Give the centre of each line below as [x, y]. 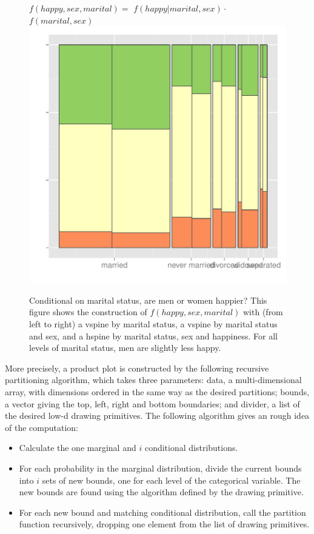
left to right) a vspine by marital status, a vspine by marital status [153, 323]
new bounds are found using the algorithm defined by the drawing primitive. [161, 492]
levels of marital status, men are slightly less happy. [125, 348]
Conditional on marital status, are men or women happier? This [148, 300]
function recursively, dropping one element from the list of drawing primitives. [164, 524]
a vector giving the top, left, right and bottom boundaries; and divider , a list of [152, 403]
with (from [263, 312]
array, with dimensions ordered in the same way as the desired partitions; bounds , [157, 391]
